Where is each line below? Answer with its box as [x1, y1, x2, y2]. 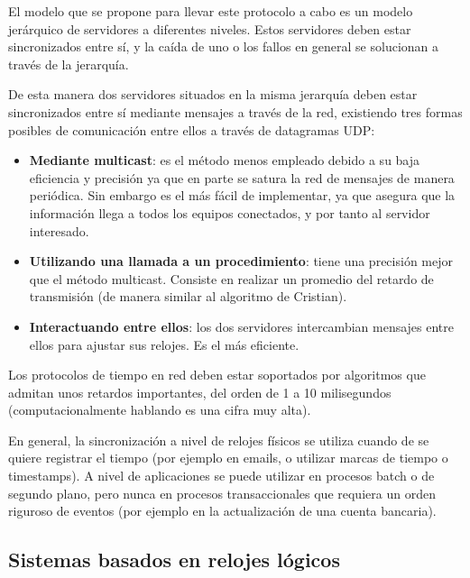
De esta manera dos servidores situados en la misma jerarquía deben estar [8, 85, 418, 104]
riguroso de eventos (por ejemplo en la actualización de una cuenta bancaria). [8, 501, 437, 520]
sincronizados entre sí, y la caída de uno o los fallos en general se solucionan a [8, 37, 439, 56]
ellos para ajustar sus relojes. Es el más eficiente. [29, 335, 300, 353]
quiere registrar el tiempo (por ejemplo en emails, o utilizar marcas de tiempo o [8, 448, 448, 467]
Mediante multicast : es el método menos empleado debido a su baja [29, 151, 420, 170]
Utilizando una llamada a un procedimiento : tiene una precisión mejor [29, 252, 453, 271]
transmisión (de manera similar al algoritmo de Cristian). [29, 287, 347, 306]
